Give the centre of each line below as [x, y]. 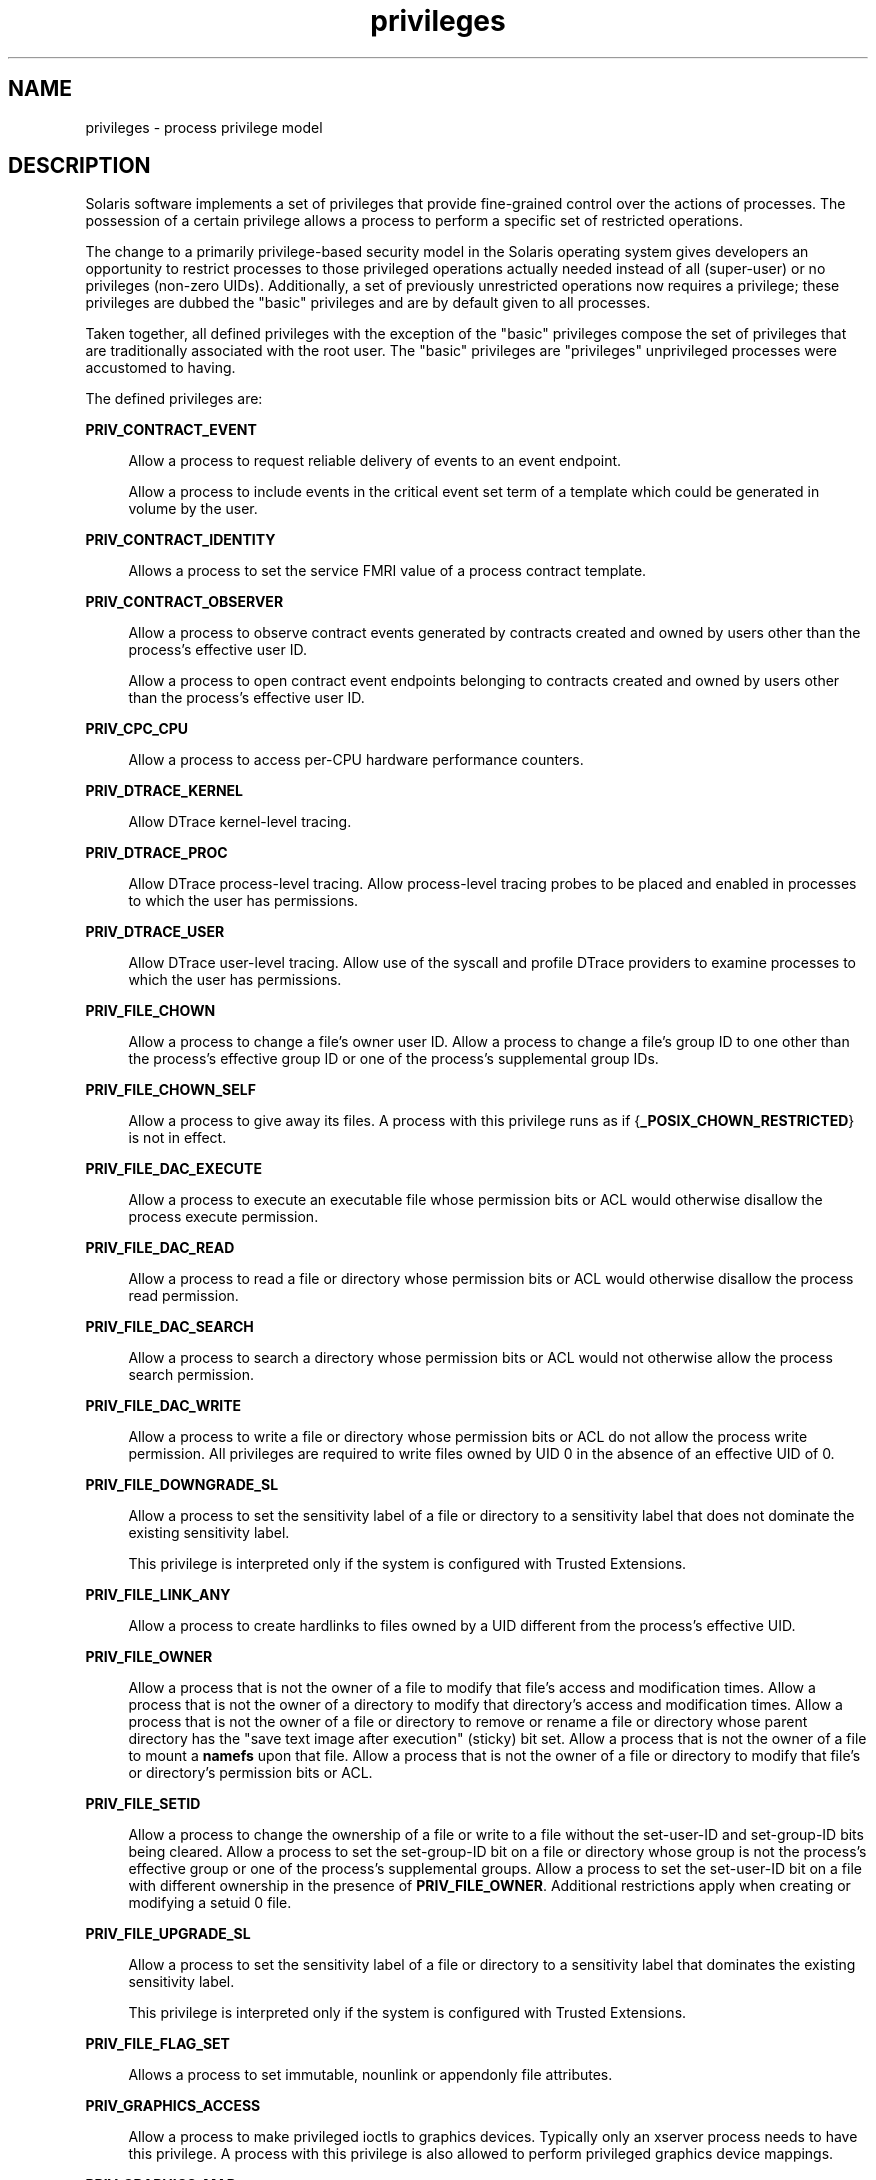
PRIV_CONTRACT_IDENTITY [180, 540]
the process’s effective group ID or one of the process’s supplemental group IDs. [393, 1059]
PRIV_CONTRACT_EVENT [171, 430]
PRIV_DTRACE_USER [155, 932]
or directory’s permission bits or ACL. [250, 1773]
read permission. [183, 1296]
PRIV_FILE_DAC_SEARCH [169, 1327]
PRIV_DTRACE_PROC [156, 853]
